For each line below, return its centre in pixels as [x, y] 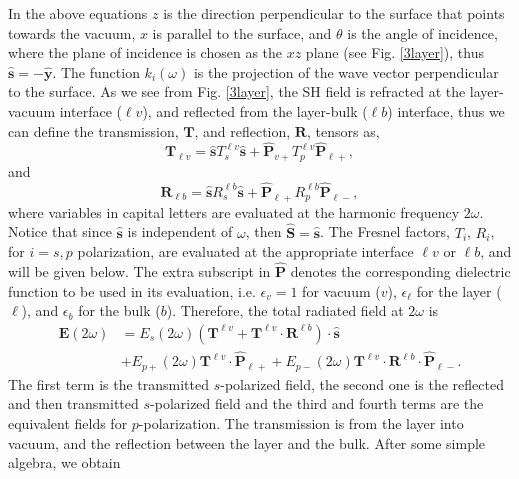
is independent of [180, 231]
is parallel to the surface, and [242, 32]
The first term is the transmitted [108, 383]
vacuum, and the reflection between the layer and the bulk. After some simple [247, 442]
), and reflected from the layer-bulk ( [255, 110]
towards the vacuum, [72, 32]
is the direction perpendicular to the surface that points [334, 13]
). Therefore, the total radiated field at [285, 310]
